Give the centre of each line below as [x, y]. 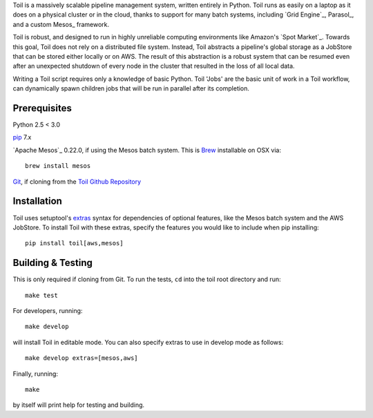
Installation [37, 201]
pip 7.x [22, 137]
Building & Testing [53, 263]
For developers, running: [48, 310]
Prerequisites [42, 108]
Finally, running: [36, 374]
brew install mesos [58, 166]
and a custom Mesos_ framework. [61, 24]
